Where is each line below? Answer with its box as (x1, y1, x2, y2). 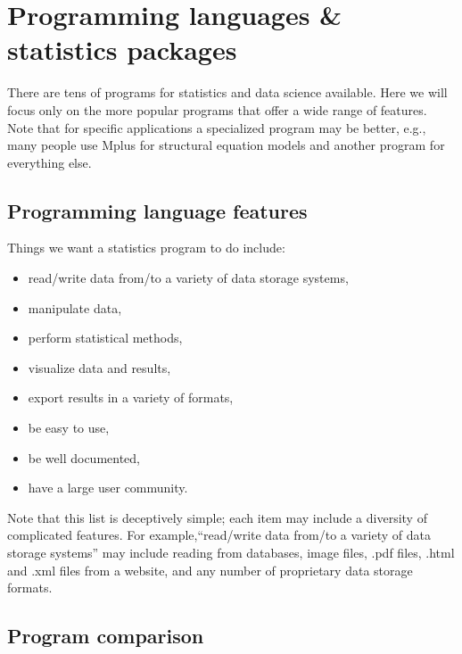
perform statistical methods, (28, 328, 183, 347)
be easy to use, (28, 418, 110, 437)
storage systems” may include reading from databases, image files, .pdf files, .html (7, 543, 455, 562)
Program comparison (7, 622, 204, 650)
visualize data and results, (28, 358, 171, 377)
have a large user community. (28, 478, 188, 497)
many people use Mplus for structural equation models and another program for (7, 136, 445, 154)
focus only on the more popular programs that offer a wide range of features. (7, 100, 427, 119)
